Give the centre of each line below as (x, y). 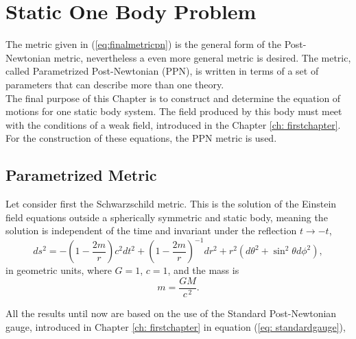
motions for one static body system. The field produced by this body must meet (174, 111)
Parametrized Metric (81, 175)
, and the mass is (203, 270)
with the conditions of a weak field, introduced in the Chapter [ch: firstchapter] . (173, 124)
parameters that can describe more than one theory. (115, 84)
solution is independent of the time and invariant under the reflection (151, 230)
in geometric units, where (59, 270)
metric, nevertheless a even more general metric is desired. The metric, (202, 57)
